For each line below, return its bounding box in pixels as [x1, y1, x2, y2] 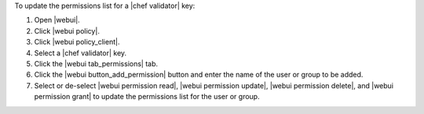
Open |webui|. [34, 16, 80, 25]
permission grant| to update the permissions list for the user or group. [34, 92, 260, 102]
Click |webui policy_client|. [34, 37, 120, 47]
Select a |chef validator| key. [34, 48, 127, 58]
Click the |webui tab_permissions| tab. [34, 59, 159, 68]
